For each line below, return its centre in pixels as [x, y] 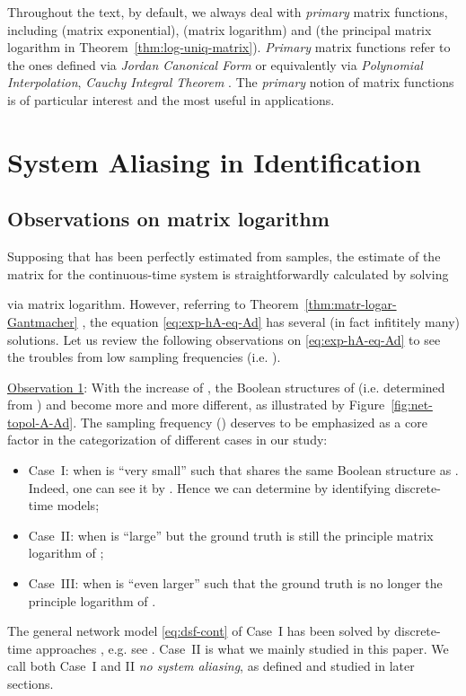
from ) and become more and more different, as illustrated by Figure [196, 405]
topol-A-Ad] [40, 422]
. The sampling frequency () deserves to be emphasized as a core [250, 422]
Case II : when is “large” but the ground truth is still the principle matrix [231, 535]
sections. [31, 684]
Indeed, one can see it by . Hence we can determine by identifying [209, 487]
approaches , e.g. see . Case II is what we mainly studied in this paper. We [242, 648]
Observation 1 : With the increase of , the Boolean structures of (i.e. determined [226, 387]
